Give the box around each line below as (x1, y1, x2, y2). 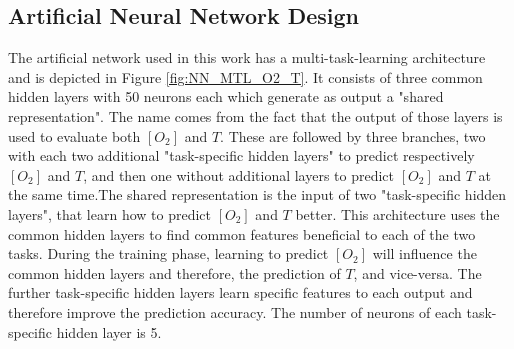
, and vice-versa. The (353, 262, 482, 283)
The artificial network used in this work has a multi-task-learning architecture (8, 47, 486, 68)
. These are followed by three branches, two (220, 125, 486, 146)
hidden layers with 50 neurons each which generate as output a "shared (8, 86, 444, 107)
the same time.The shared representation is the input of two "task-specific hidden (8, 184, 507, 205)
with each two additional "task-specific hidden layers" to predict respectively (8, 145, 475, 166)
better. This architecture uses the (295, 203, 500, 224)
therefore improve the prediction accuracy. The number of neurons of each (8, 301, 462, 322)
